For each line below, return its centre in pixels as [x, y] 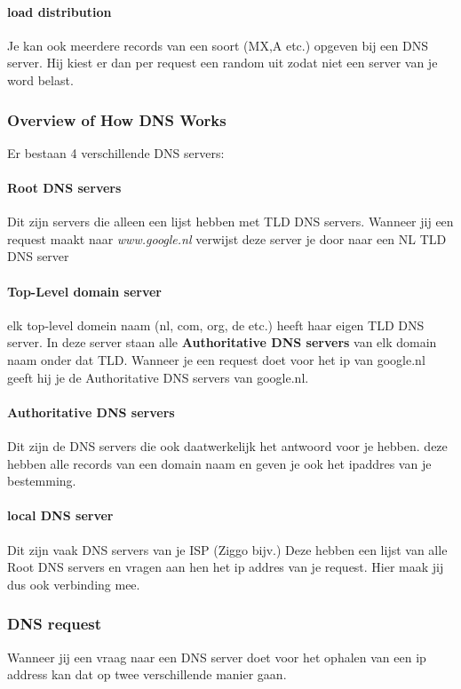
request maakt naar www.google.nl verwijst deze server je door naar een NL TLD [227, 238]
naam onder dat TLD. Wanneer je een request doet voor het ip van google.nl [216, 359]
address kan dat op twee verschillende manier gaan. [147, 674]
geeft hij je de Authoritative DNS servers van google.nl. [158, 377]
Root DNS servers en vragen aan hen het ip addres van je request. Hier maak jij [226, 567]
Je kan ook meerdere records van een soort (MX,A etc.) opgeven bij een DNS [218, 45]
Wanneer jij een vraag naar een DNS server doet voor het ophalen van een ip [217, 657]
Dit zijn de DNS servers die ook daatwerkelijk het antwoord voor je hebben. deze [227, 445]
